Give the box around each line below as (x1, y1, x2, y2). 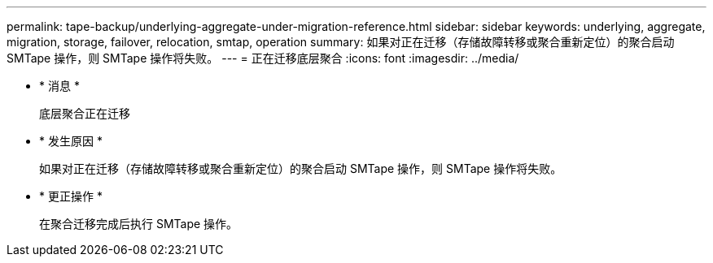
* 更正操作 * (39, 189, 103, 203)
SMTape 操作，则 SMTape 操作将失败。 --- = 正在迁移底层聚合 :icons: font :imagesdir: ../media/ (7, 51, 519, 65)
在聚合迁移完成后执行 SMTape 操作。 (39, 217, 238, 231)
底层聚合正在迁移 (39, 107, 130, 120)
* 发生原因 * (39, 134, 103, 148)
